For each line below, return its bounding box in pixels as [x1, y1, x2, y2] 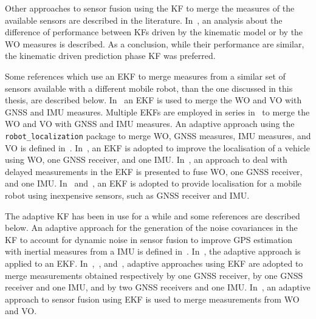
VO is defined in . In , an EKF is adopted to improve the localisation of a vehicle [5, 141, 310, 154]
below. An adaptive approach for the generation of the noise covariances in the [5, 221, 298, 234]
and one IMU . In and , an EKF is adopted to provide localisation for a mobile [5, 177, 301, 190]
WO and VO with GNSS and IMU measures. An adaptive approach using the [5, 117, 295, 130]
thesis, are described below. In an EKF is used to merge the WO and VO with [5, 94, 302, 106]
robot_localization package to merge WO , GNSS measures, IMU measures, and [5, 129, 311, 142]
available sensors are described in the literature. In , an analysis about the [5, 13, 283, 26]
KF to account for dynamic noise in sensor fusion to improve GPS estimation [5, 233, 293, 245]
